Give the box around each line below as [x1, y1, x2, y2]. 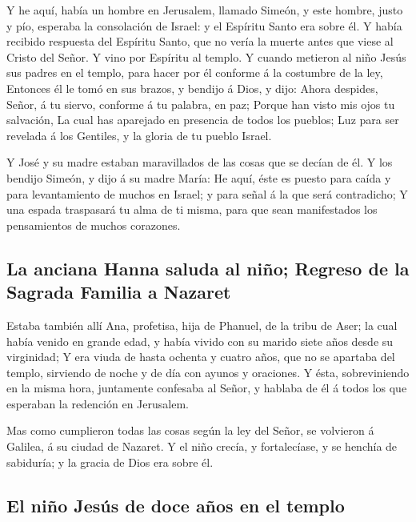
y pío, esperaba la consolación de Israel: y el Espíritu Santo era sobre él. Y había [6, 17, 402, 34]
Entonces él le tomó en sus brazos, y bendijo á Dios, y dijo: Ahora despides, [6, 79, 378, 96]
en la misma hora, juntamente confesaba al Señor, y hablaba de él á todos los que [6, 379, 407, 396]
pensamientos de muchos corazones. [6, 216, 181, 233]
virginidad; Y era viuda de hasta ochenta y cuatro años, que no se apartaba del [6, 348, 395, 365]
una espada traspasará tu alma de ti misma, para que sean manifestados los [6, 201, 378, 218]
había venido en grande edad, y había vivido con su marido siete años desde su [6, 332, 394, 349]
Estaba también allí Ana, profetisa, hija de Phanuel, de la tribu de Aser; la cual [6, 316, 398, 333]
